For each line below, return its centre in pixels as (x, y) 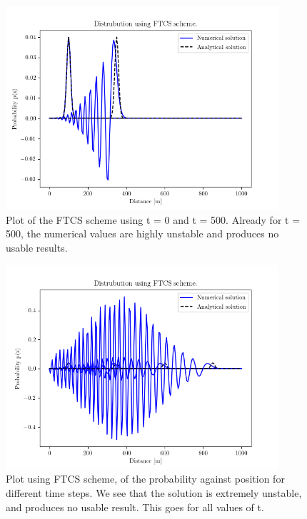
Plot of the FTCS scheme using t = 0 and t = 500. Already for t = (153, 219)
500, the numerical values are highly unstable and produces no (142, 233)
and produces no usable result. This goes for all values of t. (135, 507)
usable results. (37, 247)
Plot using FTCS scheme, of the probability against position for (145, 479)
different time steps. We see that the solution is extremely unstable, (154, 492)
